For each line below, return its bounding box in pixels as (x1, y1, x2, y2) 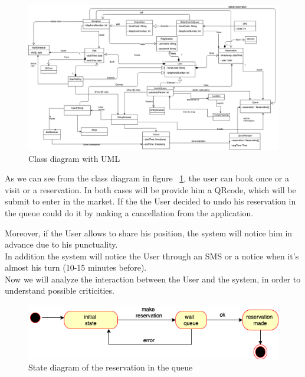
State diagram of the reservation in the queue (28, 361, 193, 373)
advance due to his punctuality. (5, 238, 118, 251)
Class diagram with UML (28, 152, 120, 164)
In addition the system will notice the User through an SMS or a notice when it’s (5, 249, 299, 262)
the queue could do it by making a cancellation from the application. (5, 206, 254, 219)
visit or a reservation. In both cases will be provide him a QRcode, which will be (5, 183, 296, 196)
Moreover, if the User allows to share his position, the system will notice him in (5, 226, 293, 239)
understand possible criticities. (5, 284, 114, 297)
